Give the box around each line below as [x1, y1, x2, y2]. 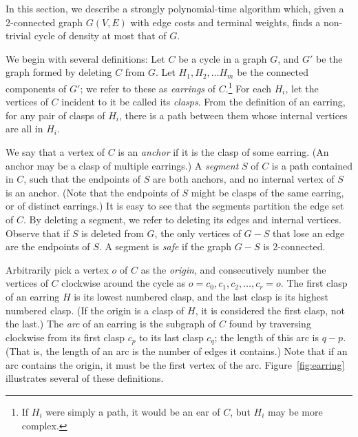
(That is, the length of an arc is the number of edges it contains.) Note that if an [6, 344, 348, 358]
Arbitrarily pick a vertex [6, 262, 109, 276]
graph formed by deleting [6, 65, 112, 79]
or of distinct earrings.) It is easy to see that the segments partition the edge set [6, 199, 344, 213]
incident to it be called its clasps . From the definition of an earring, [61, 94, 346, 109]
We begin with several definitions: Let [6, 51, 165, 65]
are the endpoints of [6, 239, 90, 254]
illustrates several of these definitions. [6, 371, 164, 385]
